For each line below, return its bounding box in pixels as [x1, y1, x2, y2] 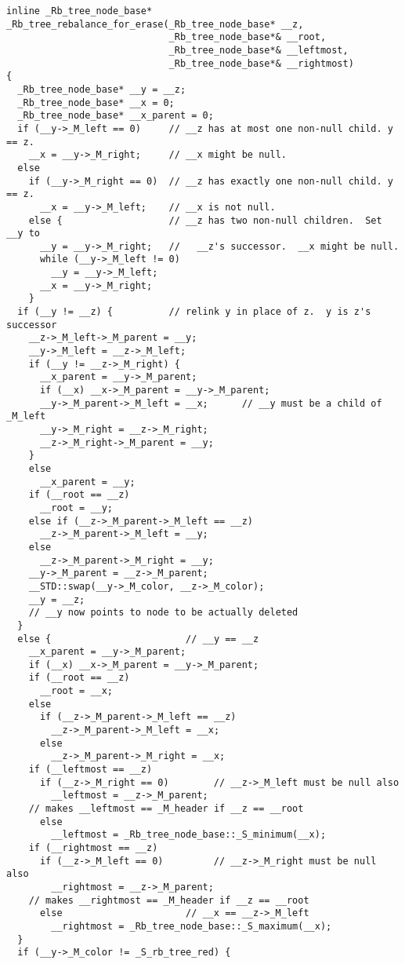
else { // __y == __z [17, 633, 259, 644]
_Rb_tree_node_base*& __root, [168, 31, 327, 43]
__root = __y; [39, 502, 114, 513]
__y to [6, 228, 40, 239]
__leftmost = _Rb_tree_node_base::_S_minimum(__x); [51, 829, 327, 841]
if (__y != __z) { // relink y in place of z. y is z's [17, 306, 371, 318]
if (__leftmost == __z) [28, 764, 153, 776]
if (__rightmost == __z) [28, 842, 158, 853]
